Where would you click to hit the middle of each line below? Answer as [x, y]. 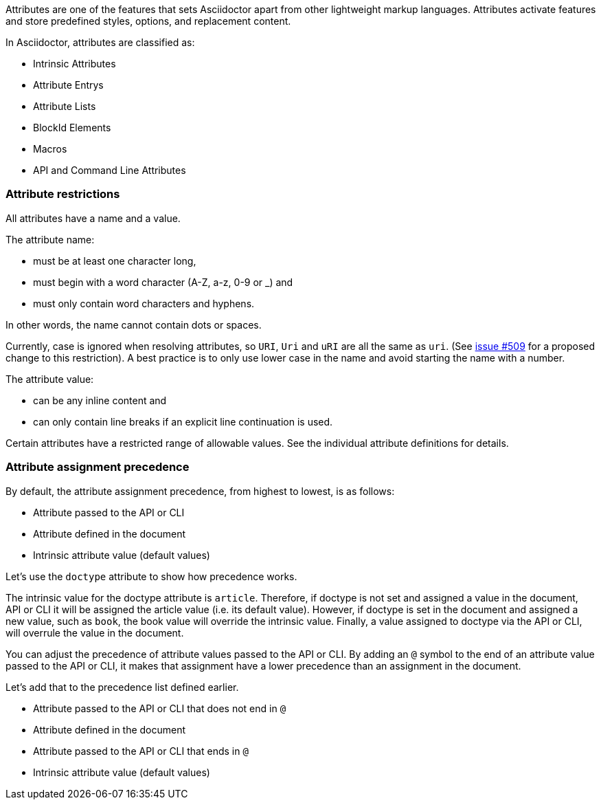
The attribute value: [50, 379]
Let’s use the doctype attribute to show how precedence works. [151, 576]
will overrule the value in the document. [95, 632]
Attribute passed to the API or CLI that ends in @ [141, 751]
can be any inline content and [100, 400]
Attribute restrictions [63, 194]
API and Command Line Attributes [110, 170]
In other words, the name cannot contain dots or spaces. [134, 324]
